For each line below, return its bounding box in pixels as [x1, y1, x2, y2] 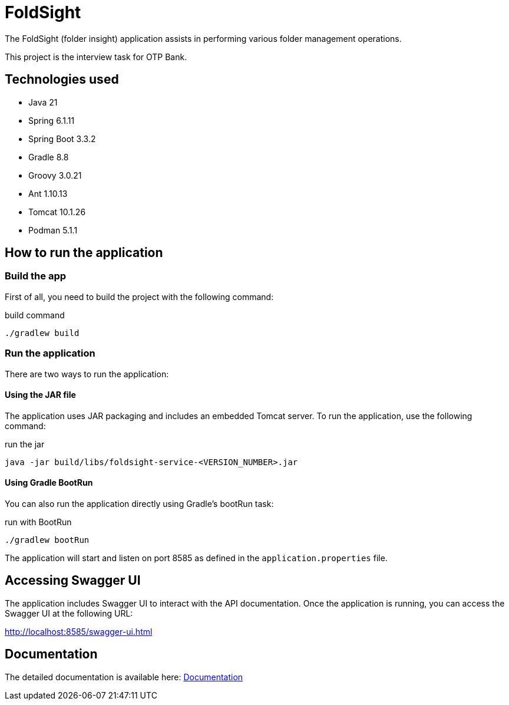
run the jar [5, 439, 45, 449]
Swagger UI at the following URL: [5, 608, 133, 618]
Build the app [5, 270, 67, 282]
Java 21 [28, 97, 58, 107]
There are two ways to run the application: [5, 368, 169, 379]
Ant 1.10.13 [28, 188, 68, 199]
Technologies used [5, 72, 119, 87]
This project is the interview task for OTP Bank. [5, 51, 187, 62]
